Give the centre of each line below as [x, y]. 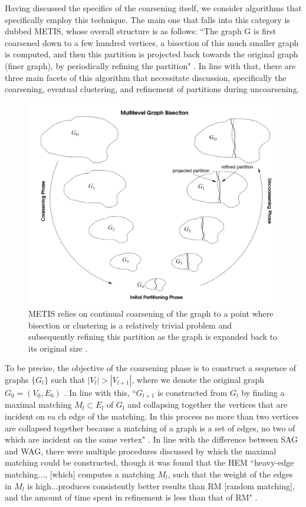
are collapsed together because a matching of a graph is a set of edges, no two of [150, 428]
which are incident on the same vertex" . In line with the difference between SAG [152, 439]
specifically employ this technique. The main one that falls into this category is [147, 19]
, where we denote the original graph [198, 379]
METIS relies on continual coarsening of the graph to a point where [151, 313]
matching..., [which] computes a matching [80, 474]
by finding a [263, 392]
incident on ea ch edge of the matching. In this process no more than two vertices [152, 416]
